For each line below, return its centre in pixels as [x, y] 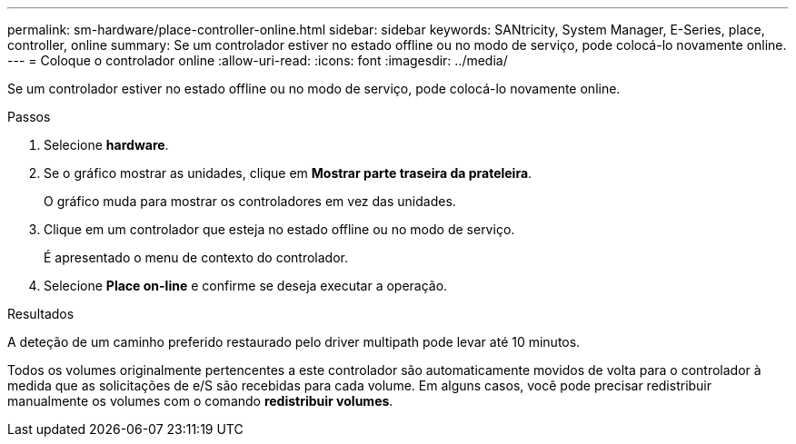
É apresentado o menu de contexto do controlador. [196, 257]
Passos [29, 117]
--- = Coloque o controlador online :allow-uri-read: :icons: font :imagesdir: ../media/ [258, 60]
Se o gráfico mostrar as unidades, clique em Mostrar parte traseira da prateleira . [288, 173]
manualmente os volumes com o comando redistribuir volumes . [200, 401]
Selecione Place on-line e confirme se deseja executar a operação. [246, 286]
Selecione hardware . [106, 145]
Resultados [41, 314]
